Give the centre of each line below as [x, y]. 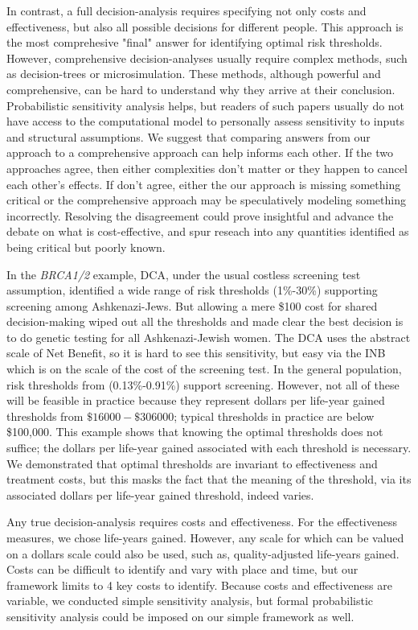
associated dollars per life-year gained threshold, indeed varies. [160, 494]
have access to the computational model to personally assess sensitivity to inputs [206, 121]
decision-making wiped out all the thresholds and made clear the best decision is [205, 321]
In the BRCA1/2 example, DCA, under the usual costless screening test [184, 274]
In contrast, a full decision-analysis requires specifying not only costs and [186, 10]
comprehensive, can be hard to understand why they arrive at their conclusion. [201, 89]
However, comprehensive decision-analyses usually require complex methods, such [207, 58]
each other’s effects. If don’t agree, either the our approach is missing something [204, 184]
